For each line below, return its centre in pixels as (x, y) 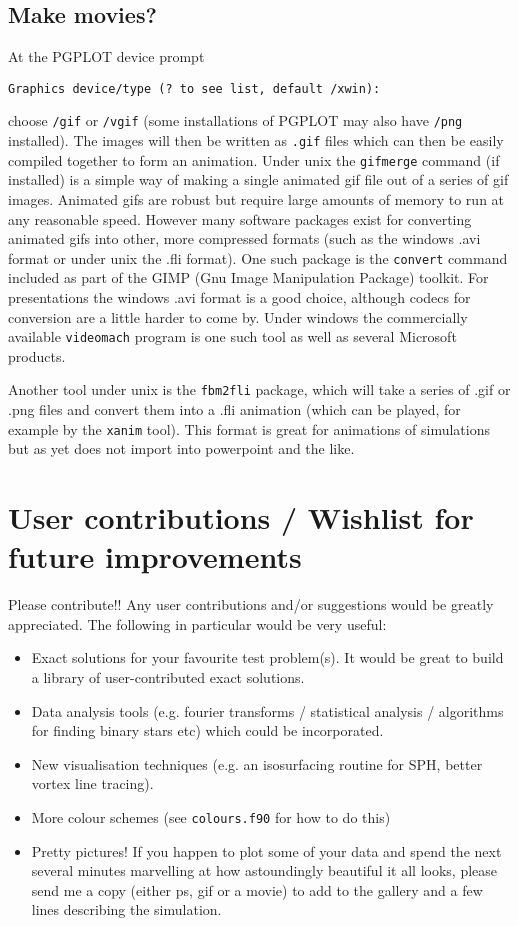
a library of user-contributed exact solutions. (168, 677)
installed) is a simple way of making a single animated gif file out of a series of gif (258, 179)
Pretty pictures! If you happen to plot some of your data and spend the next (266, 850)
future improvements (155, 556)
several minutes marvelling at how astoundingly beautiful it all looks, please (264, 870)
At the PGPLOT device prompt (106, 56)
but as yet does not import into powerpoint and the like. (181, 448)
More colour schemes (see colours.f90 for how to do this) (211, 817)
